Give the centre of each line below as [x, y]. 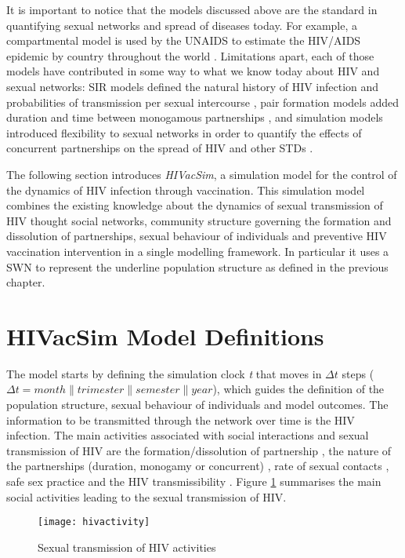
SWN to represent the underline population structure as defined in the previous [197, 266]
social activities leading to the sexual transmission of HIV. [146, 496]
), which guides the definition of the [298, 389]
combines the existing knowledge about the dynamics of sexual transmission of [195, 205]
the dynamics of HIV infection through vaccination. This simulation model [186, 190]
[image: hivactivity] [94, 522]
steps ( [358, 373]
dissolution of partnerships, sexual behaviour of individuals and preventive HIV [197, 236]
